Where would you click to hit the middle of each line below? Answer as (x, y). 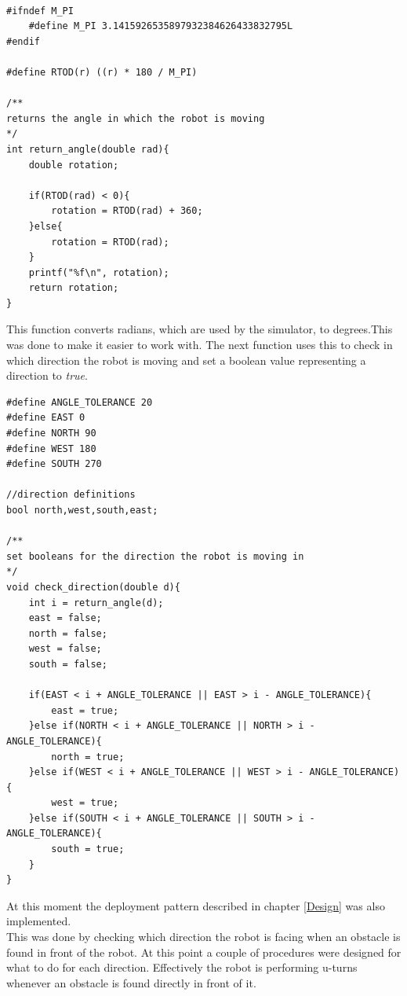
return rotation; (74, 288)
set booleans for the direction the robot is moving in (155, 556)
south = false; (68, 664)
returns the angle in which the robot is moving (136, 118)
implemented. (39, 921)
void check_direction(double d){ (93, 587)
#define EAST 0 (46, 418)
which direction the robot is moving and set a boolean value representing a (186, 360)
